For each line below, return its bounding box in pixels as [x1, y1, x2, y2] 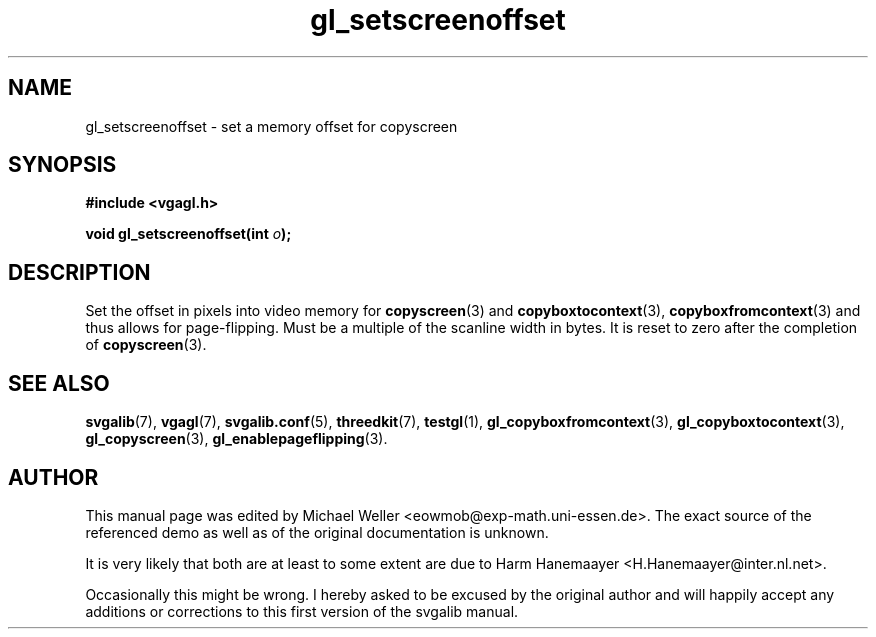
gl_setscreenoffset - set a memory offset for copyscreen [85, 117, 458, 135]
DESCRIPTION [8, 259, 151, 285]
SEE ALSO [8, 370, 110, 396]
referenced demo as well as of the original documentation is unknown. [85, 523, 549, 541]
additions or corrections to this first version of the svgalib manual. [85, 602, 519, 620]
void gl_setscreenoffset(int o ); [85, 225, 292, 243]
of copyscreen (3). [85, 336, 207, 354]
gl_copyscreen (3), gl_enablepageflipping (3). [85, 430, 388, 448]
